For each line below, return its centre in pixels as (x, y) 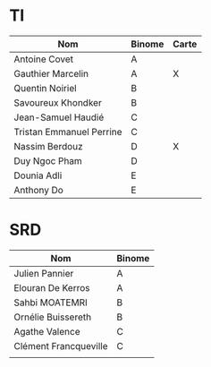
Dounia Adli (38, 175)
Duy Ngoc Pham (48, 160)
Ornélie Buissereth (53, 317)
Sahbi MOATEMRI (51, 303)
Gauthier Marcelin (51, 73)
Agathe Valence (47, 331)
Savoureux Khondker (58, 102)
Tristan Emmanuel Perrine (68, 132)
